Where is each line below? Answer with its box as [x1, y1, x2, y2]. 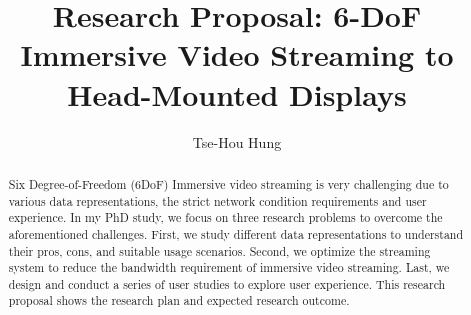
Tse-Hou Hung [192, 131, 282, 152]
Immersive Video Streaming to [20, 34, 454, 75]
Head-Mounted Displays [67, 73, 407, 114]
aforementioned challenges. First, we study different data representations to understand [8, 225, 464, 242]
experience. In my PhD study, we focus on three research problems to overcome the [8, 209, 443, 226]
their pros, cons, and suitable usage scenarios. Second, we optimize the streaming [8, 242, 431, 259]
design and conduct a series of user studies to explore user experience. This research [8, 275, 446, 292]
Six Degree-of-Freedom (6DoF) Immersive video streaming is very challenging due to [8, 175, 449, 192]
